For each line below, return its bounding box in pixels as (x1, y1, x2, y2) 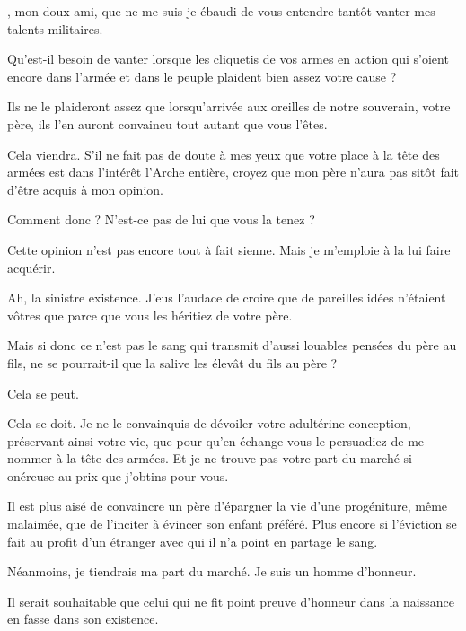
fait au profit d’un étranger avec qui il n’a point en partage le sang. (7, 531, 378, 550)
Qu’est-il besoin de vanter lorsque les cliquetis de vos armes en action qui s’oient (7, 49, 449, 68)
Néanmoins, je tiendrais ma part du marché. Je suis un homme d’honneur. (7, 562, 417, 581)
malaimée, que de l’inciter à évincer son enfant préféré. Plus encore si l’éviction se (7, 514, 457, 533)
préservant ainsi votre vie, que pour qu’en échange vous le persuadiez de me (7, 431, 425, 450)
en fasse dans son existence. (7, 609, 159, 628)
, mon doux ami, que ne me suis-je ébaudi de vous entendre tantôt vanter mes (7, 2, 435, 20)
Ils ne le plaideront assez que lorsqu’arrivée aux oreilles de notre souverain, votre (7, 97, 451, 116)
